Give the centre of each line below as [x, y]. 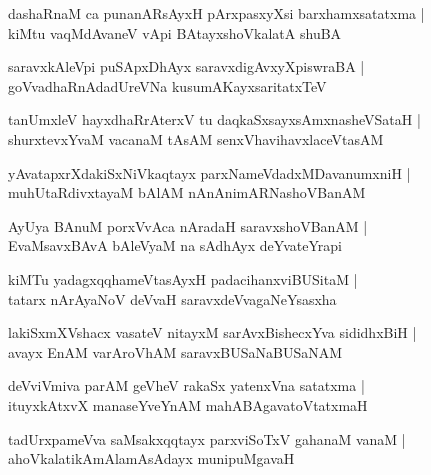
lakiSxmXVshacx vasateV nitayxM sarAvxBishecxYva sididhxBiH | [212, 332]
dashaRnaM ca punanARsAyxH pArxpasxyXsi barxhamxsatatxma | [216, 13]
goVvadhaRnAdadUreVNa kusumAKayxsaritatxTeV [167, 85]
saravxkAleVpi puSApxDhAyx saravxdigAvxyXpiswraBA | [186, 66]
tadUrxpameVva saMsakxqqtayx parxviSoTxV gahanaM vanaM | [207, 438]
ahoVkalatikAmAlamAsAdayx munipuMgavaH [151, 458]
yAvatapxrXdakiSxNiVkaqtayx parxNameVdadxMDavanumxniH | [209, 172]
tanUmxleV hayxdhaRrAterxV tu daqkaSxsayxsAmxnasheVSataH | [214, 119]
